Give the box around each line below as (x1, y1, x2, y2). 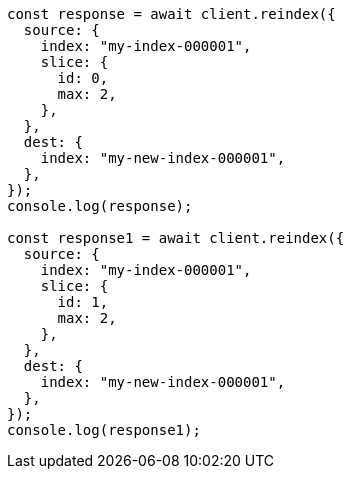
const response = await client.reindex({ (7, 6, 336, 22)
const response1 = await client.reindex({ (7, 230, 345, 246)
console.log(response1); (7, 422, 201, 438)
